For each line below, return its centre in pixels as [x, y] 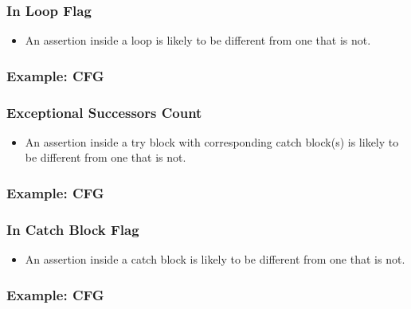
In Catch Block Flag [73, 229]
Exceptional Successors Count [104, 112]
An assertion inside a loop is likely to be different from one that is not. [198, 40]
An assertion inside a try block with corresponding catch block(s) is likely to [212, 141]
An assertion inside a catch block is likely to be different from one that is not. [215, 259]
